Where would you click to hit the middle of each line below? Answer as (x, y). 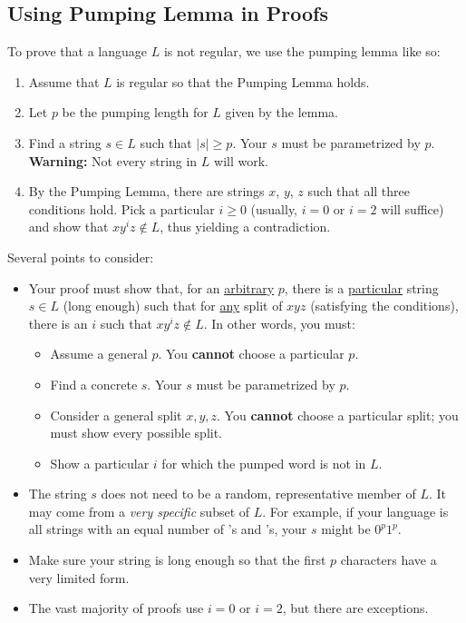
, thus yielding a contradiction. (245, 227)
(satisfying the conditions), (384, 306)
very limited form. (79, 577)
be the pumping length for (135, 112)
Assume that (64, 81)
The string (58, 494)
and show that (68, 227)
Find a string (65, 142)
